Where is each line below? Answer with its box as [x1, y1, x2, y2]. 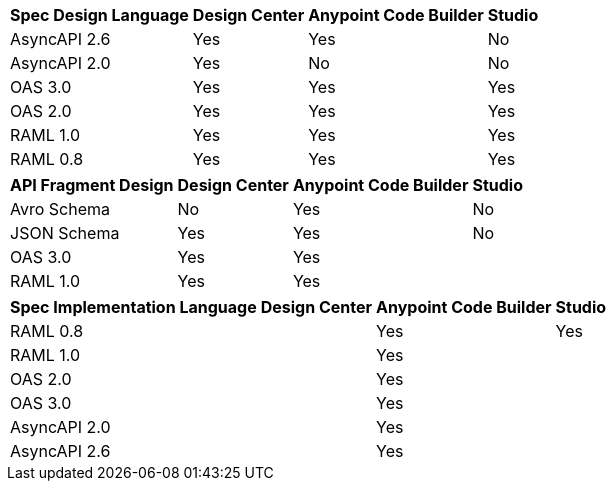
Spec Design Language [10, 5, 189, 25]
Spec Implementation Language [10, 297, 257, 317]
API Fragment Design [10, 175, 174, 195]
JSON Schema [10, 223, 120, 243]
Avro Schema [10, 199, 110, 219]
